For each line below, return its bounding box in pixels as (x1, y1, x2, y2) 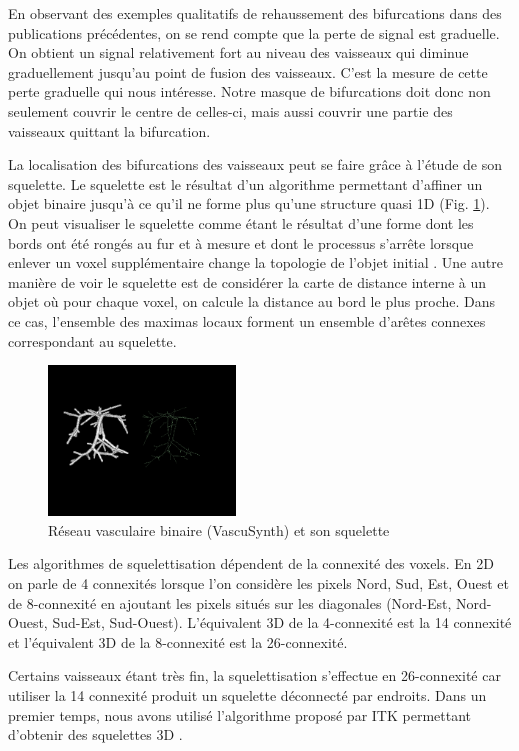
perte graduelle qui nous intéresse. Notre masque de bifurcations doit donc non (8, 81, 491, 102)
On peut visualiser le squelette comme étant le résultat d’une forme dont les (8, 212, 474, 233)
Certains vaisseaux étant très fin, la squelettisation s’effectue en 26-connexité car (8, 665, 501, 686)
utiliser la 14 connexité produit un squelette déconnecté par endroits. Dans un (8, 685, 487, 706)
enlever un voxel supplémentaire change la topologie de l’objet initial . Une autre (8, 252, 503, 273)
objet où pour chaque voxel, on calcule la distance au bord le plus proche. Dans (8, 291, 496, 312)
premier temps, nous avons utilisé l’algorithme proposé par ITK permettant (8, 704, 472, 725)
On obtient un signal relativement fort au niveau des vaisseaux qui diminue (8, 42, 469, 63)
